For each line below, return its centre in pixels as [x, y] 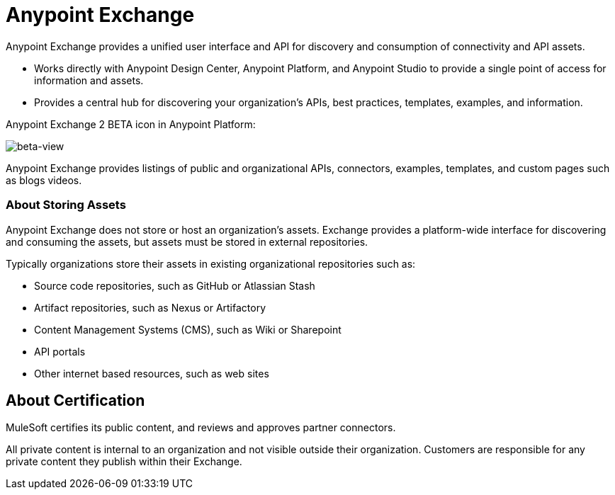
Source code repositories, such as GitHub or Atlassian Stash [175, 285]
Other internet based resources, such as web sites [152, 373]
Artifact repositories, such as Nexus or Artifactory [150, 307]
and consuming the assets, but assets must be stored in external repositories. [187, 241]
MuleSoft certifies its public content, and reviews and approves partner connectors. [201, 428]
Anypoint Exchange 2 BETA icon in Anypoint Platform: [131, 124]
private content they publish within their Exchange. [124, 462]
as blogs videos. [44, 180]
